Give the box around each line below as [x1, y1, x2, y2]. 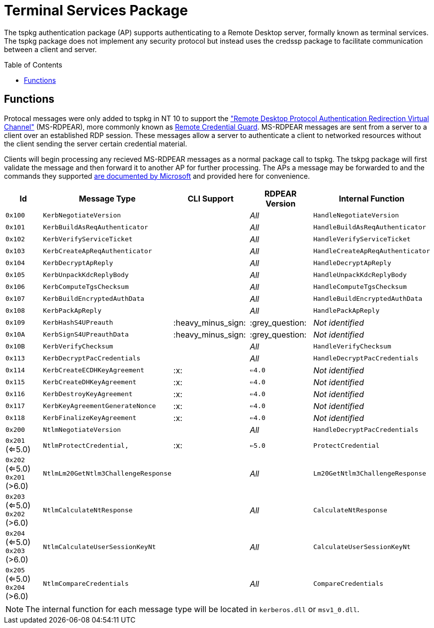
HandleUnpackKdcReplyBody [313, 271, 407, 279]
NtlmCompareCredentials [43, 580, 129, 588]
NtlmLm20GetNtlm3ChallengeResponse [43, 470, 172, 478]
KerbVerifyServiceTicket [43, 235, 133, 243]
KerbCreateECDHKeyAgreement [43, 366, 145, 374]
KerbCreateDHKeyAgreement [43, 378, 137, 386]
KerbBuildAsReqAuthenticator [43, 223, 148, 231]
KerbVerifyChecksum [43, 343, 113, 350]
